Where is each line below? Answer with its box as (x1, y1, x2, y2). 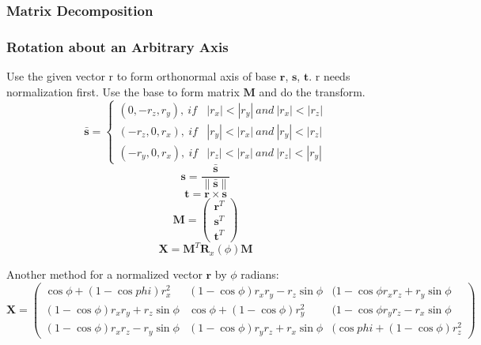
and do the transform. (259, 83, 365, 99)
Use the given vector (6, 68, 105, 84)
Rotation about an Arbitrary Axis (6, 36, 229, 56)
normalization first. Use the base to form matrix (6, 83, 240, 99)
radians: (240, 266, 279, 283)
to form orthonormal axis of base (116, 68, 277, 84)
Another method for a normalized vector (6, 266, 203, 283)
